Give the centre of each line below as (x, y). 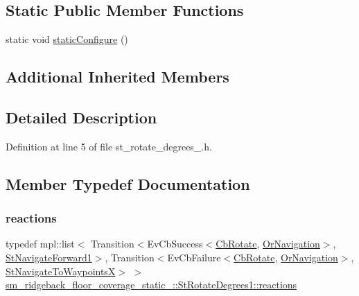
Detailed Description (81, 117)
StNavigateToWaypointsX (61, 271)
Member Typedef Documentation (128, 183)
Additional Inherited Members (117, 77)
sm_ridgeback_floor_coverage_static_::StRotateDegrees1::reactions (151, 285)
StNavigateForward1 (49, 257)
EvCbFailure (194, 257)
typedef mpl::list (40, 244)
